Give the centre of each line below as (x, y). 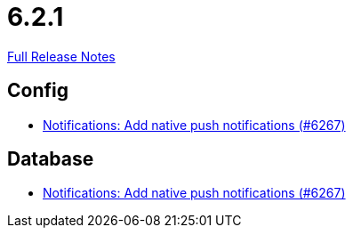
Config (38, 91)
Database (51, 159)
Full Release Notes (61, 56)
